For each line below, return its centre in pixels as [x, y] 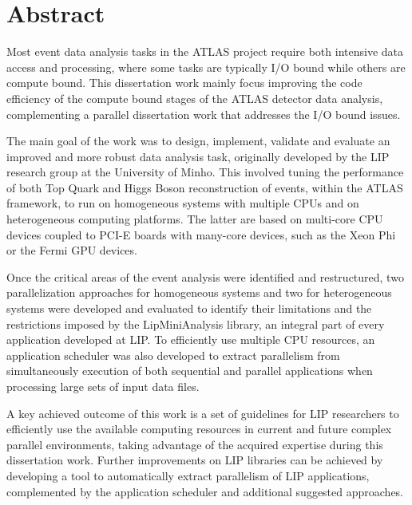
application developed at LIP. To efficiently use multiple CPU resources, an [191, 339]
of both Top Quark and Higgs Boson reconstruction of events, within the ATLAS [205, 187]
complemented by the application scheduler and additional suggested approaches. [205, 491]
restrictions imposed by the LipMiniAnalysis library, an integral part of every [196, 324]
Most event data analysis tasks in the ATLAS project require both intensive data [205, 51]
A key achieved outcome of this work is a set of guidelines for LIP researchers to [203, 413]
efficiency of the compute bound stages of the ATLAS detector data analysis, [195, 98]
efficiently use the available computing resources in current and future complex [199, 429]
